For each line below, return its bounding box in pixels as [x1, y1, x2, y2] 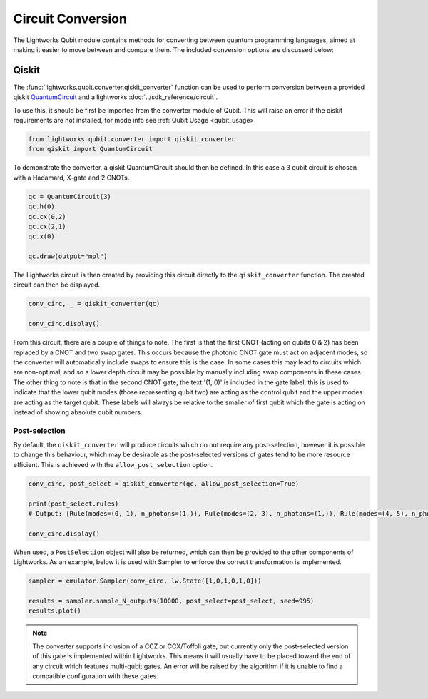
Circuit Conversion [13, 11, 128, 26]
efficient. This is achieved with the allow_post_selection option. [13, 460, 213, 469]
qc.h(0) [28, 203, 55, 210]
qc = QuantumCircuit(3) [28, 193, 112, 200]
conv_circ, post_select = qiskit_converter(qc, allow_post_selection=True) [28, 479, 300, 488]
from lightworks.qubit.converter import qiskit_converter [28, 136, 235, 143]
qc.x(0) [28, 233, 55, 240]
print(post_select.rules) [28, 499, 119, 508]
